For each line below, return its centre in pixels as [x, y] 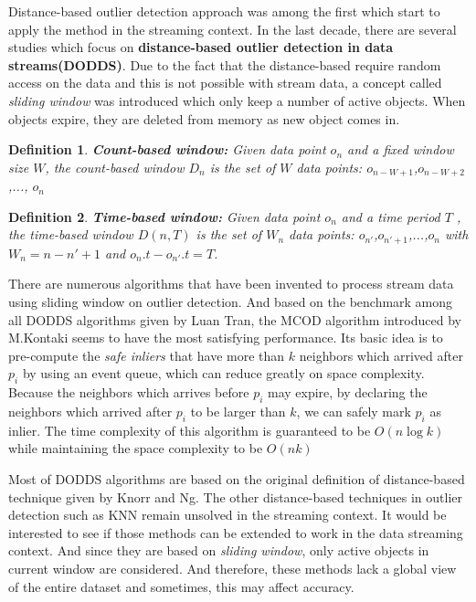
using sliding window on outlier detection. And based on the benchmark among [231, 302]
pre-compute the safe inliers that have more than [147, 355]
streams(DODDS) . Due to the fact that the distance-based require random [225, 64]
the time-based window [71, 234]
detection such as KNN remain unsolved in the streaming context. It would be [227, 515]
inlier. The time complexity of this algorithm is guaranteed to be [190, 430]
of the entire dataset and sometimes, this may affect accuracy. [181, 586]
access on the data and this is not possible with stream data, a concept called [225, 83]
